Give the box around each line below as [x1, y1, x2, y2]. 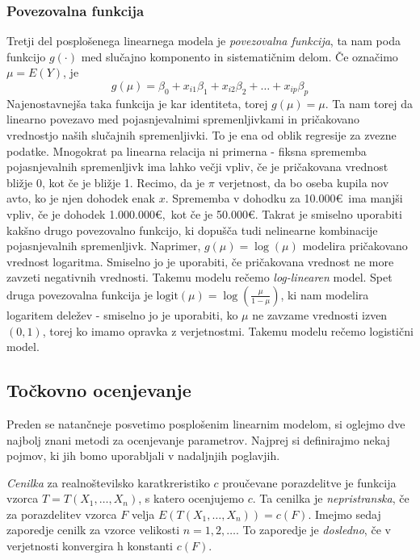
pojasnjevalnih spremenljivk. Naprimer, [6, 237, 201, 254]
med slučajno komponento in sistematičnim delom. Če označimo [81, 48, 398, 65]
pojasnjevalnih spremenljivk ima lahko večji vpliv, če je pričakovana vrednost [6, 158, 388, 175]
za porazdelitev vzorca [6, 505, 117, 522]
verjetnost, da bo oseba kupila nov [218, 173, 389, 190]
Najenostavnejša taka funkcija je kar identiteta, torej [6, 94, 268, 111]
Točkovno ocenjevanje [6, 378, 191, 403]
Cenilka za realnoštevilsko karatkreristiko [6, 474, 210, 491]
